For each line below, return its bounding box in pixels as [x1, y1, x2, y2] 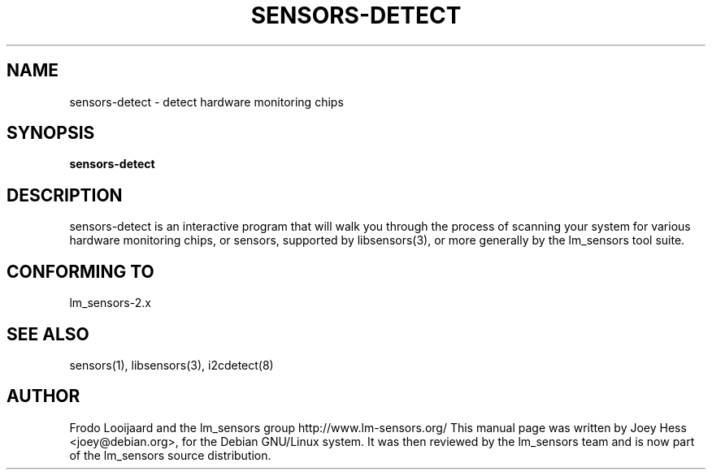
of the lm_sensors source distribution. [69, 448, 271, 462]
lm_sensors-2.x [69, 296, 151, 310]
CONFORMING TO [7, 261, 154, 282]
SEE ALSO [7, 323, 89, 344]
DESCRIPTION [7, 184, 123, 206]
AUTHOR [7, 386, 80, 407]
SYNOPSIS [7, 123, 95, 144]
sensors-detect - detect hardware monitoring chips [69, 94, 344, 109]
